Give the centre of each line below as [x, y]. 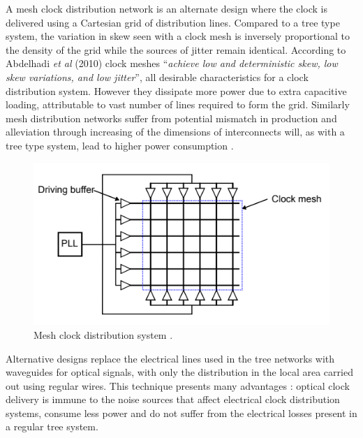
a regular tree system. [52, 426]
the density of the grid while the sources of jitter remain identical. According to [176, 49]
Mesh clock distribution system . [103, 334]
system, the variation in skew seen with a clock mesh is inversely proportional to [178, 36]
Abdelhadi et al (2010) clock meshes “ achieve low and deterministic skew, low [172, 63]
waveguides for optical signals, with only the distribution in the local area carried [179, 372]
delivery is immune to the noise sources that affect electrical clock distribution [173, 399]
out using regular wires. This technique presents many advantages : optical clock [178, 385]
